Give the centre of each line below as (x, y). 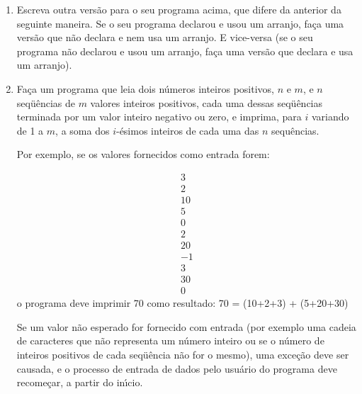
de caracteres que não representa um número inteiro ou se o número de (170, 340)
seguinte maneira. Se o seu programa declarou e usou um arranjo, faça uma (180, 23)
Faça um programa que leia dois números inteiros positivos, (145, 88)
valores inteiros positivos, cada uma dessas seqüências (207, 102)
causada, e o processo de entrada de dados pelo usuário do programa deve (177, 368)
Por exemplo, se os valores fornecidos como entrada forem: (143, 154)
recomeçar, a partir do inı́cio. (80, 382)
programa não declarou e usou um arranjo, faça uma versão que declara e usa (185, 51)
